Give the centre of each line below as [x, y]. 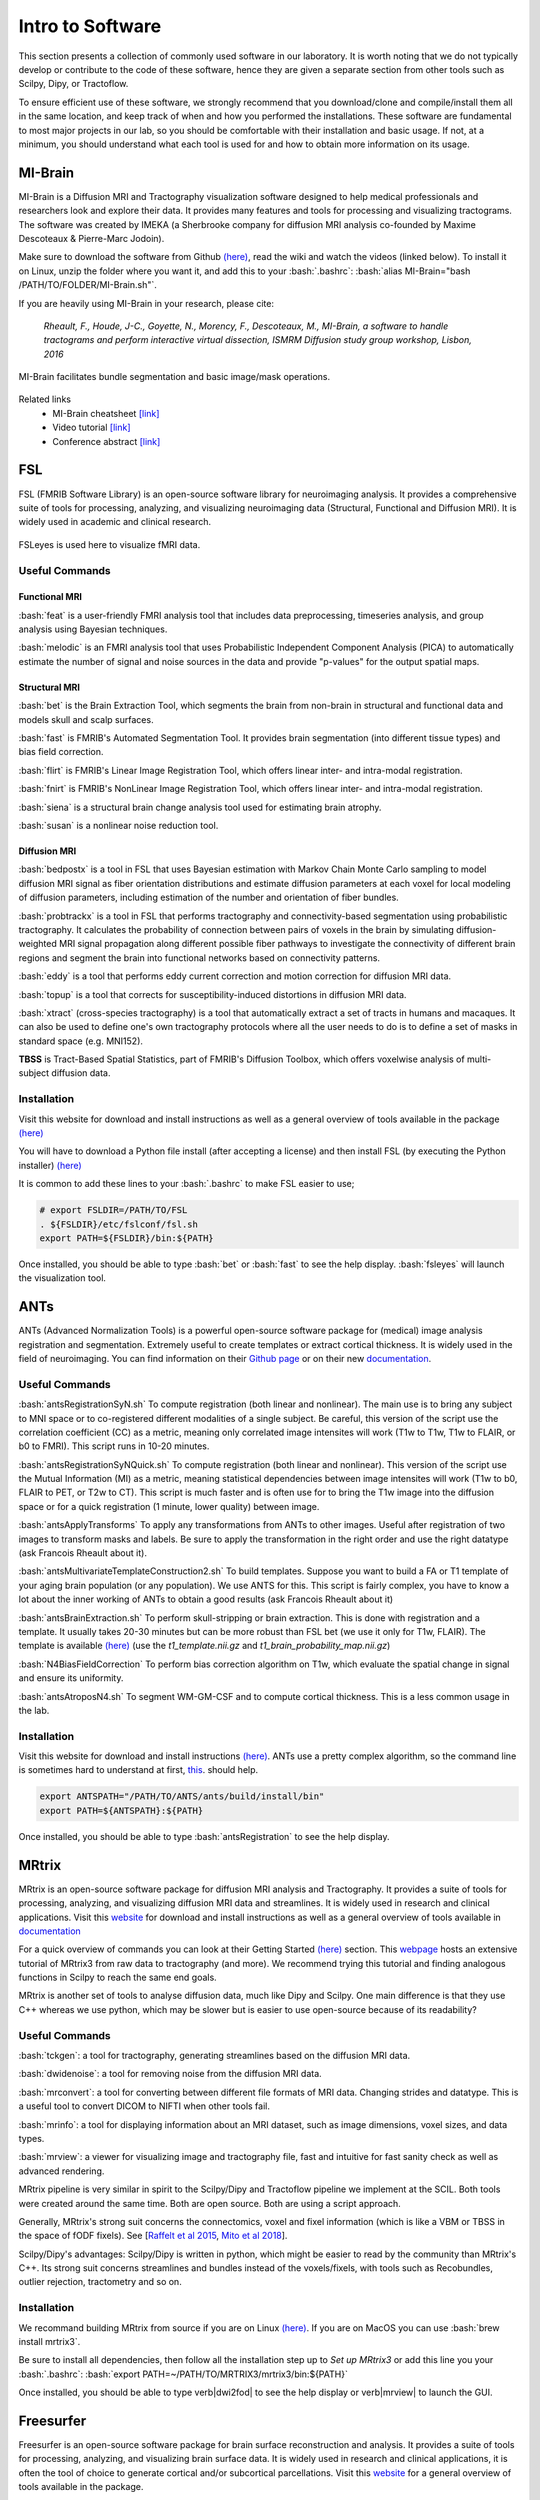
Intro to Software [90, 26]
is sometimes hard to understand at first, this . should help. [138, 1770]
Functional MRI [50, 597]
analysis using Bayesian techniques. [93, 629]
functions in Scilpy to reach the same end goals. [117, 1977]
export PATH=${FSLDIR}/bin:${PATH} [126, 1238]
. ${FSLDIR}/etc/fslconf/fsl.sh [119, 1224]
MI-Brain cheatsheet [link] [106, 413]
